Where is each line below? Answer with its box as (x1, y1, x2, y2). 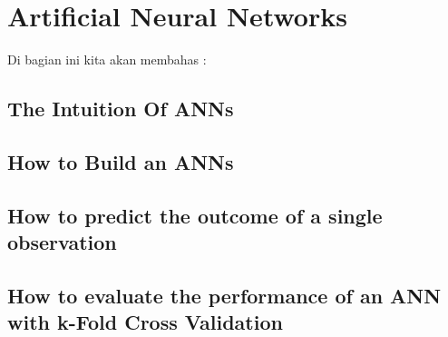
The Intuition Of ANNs (7, 94, 234, 123)
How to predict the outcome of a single (7, 201, 383, 229)
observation (7, 228, 117, 256)
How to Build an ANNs (7, 147, 234, 175)
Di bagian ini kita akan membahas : (7, 50, 207, 69)
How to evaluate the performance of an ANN (7, 281, 442, 309)
